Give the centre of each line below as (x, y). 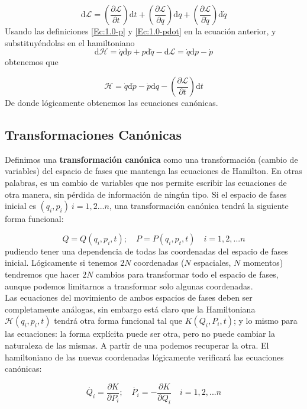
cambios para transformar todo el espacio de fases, (187, 274)
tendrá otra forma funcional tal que (118, 321)
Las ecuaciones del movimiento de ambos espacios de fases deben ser (129, 297)
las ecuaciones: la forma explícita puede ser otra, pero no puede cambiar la (140, 334)
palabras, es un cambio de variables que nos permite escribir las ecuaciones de (146, 182)
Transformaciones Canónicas (93, 134)
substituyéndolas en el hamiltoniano (70, 42)
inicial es (20, 206)
